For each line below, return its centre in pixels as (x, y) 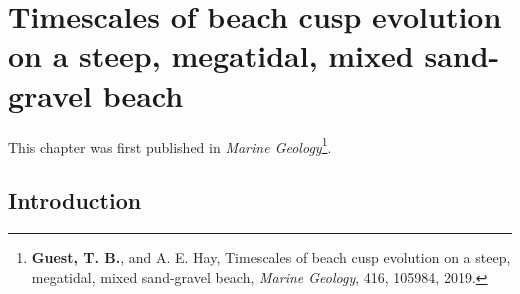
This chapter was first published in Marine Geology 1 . (170, 145)
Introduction (75, 200)
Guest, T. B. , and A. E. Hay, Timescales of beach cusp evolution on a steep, (271, 256)
